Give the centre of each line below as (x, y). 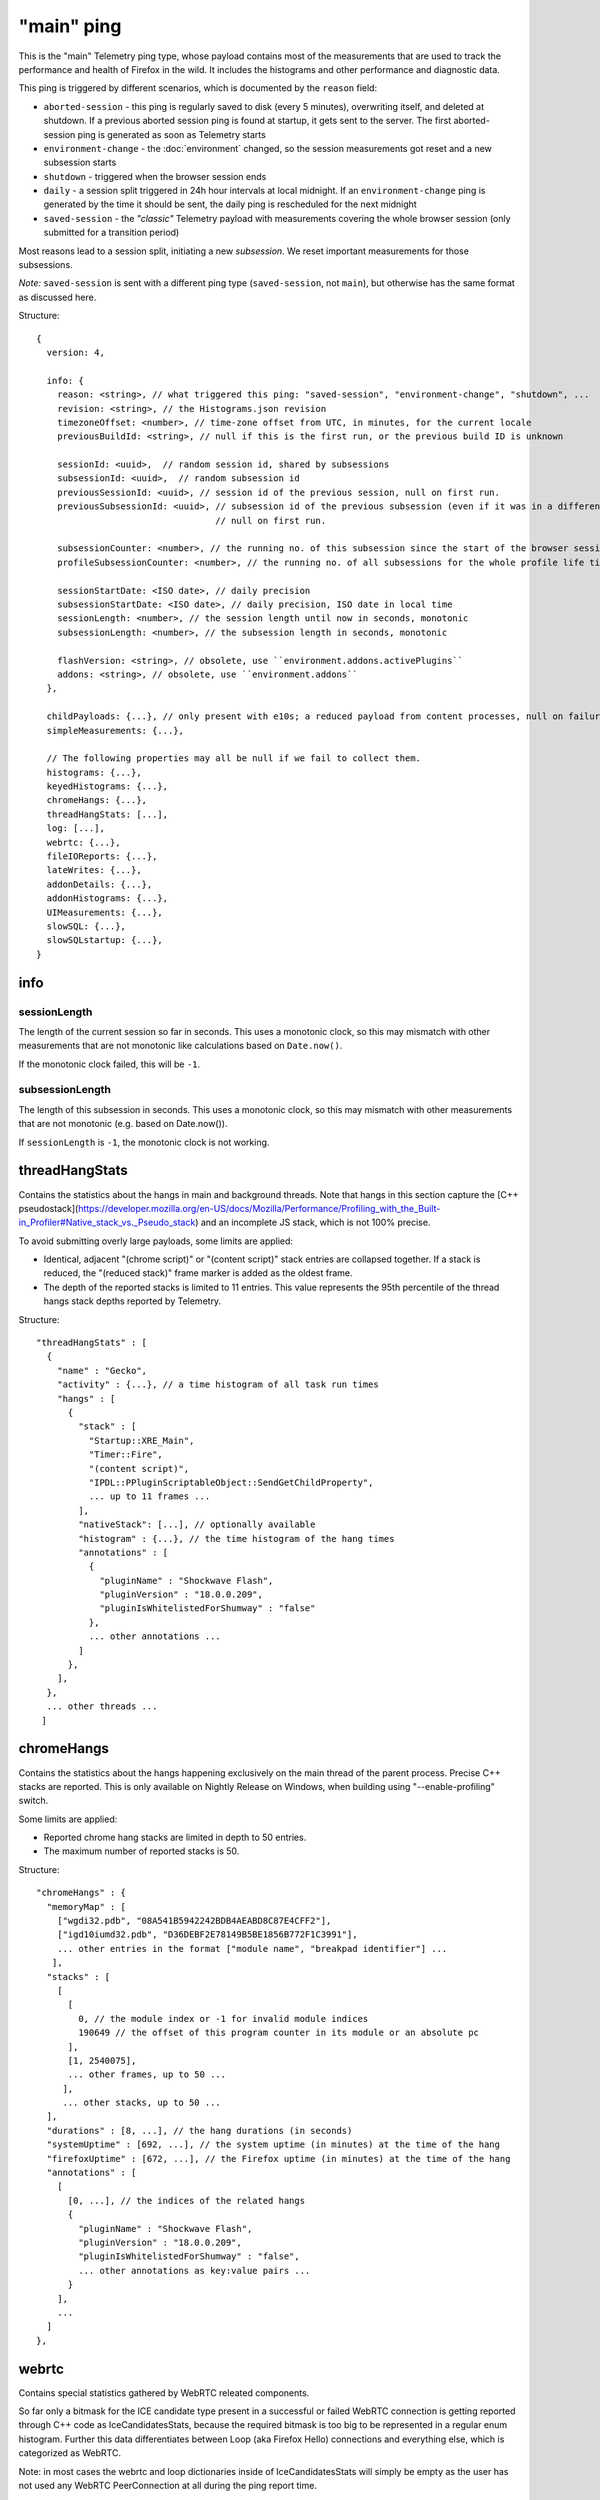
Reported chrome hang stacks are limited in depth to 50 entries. (175, 1837)
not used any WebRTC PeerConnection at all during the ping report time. (167, 2485)
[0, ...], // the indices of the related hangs (186, 2200)
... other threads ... (102, 1706)
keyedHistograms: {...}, (107, 786)
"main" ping (70, 26)
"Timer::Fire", (126, 1454)
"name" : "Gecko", (102, 1370)
